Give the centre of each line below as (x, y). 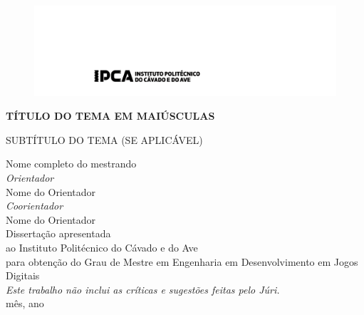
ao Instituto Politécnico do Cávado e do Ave (102, 248)
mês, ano (25, 303)
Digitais (23, 275)
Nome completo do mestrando (71, 164)
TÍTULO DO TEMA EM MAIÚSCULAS (110, 116)
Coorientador (35, 206)
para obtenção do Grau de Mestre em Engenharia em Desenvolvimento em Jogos (182, 261)
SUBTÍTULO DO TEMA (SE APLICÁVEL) (104, 139)
